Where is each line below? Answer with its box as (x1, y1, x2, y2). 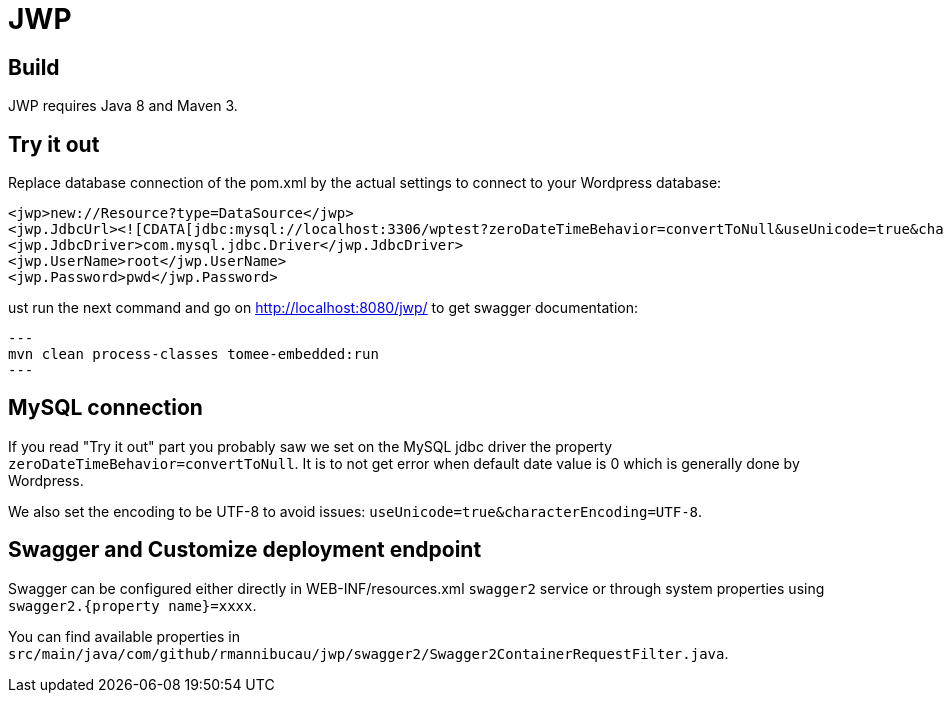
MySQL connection (8, 395, 203, 421)
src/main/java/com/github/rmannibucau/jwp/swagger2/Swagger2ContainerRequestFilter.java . (8, 644, 729, 662)
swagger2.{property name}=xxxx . (8, 596, 257, 614)
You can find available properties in (8, 627, 240, 645)
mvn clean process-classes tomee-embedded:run (8, 346, 379, 363)
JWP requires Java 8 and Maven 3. (8, 97, 238, 115)
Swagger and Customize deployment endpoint (8, 537, 482, 563)
